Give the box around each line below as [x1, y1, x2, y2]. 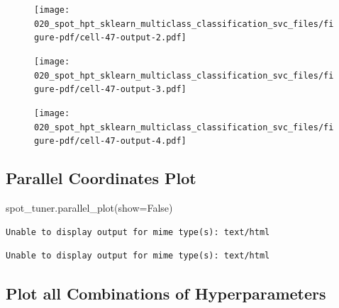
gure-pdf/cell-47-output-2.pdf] [34, 33, 187, 43]
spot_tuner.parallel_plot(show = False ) [6, 200, 173, 215]
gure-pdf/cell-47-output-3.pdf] [34, 84, 187, 95]
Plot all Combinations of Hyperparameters [6, 283, 326, 304]
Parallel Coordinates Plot [6, 167, 196, 189]
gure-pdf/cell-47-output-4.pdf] [34, 136, 187, 147]
